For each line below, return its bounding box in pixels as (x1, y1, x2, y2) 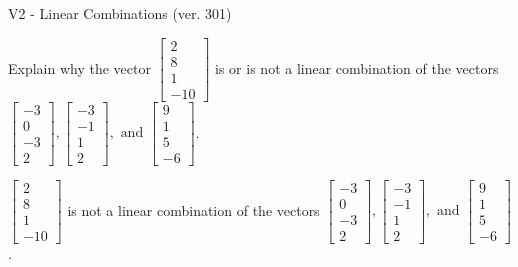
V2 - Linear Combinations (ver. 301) (8, 3, 232, 23)
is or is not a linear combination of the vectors (215, 57, 499, 78)
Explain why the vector (8, 57, 151, 78)
